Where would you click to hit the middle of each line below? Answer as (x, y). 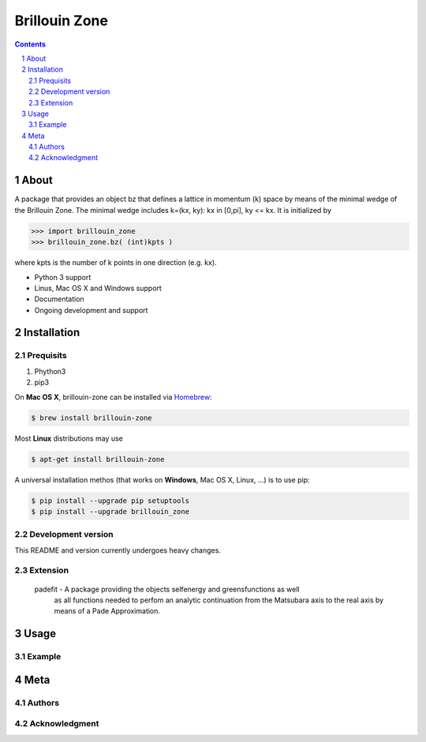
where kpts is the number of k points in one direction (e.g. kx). (116, 263)
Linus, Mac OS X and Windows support (98, 288)
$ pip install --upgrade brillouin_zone (110, 511)
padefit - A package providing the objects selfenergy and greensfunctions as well (167, 589)
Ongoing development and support (91, 310)
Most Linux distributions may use (69, 438)
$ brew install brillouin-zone (92, 418)
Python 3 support (63, 277)
